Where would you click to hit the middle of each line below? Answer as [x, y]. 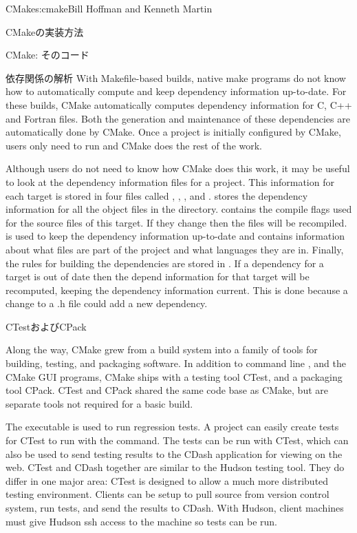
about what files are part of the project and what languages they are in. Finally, [175, 249]
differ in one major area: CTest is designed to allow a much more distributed [167, 480]
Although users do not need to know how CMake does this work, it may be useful [178, 168]
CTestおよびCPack [46, 326]
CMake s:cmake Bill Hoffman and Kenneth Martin [109, 8]
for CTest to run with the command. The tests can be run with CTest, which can [177, 440]
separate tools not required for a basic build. [99, 403]
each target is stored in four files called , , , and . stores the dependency [157, 195]
